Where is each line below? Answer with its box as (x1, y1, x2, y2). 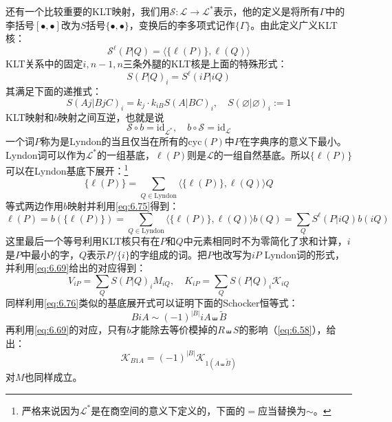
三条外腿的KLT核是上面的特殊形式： (122, 56, 287, 71)
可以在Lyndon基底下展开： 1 (6, 162, 129, 177)
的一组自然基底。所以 (213, 147, 310, 162)
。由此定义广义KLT (250, 17, 338, 32)
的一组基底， (96, 147, 155, 162)
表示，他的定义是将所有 (213, 4, 320, 18)
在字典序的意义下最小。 (240, 133, 347, 148)
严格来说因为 (21, 403, 80, 417)
